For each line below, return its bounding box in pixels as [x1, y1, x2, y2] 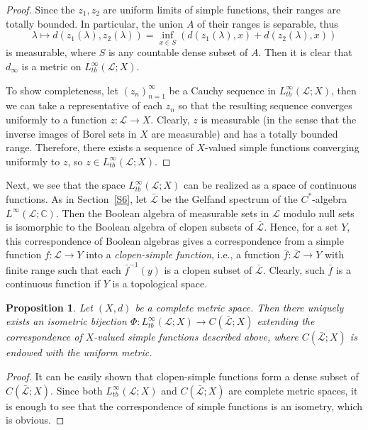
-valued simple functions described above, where [94, 329, 299, 344]
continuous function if [6, 276, 101, 291]
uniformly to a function [6, 111, 107, 126]
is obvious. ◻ [6, 412, 65, 427]
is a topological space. [112, 276, 208, 291]
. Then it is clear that [258, 45, 352, 60]
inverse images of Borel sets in [6, 126, 137, 140]
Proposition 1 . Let [6, 299, 93, 314]
